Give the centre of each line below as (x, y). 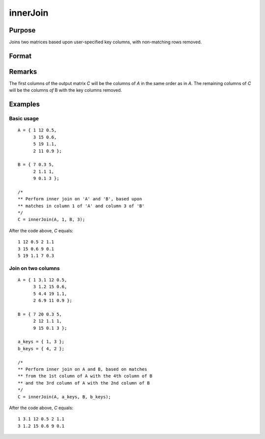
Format (20, 56)
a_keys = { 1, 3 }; (41, 342)
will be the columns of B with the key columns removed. (66, 90)
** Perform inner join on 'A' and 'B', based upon (80, 199)
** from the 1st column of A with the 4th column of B (85, 376)
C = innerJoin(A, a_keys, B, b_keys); (65, 397)
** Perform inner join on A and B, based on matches (82, 369)
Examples (25, 104)
